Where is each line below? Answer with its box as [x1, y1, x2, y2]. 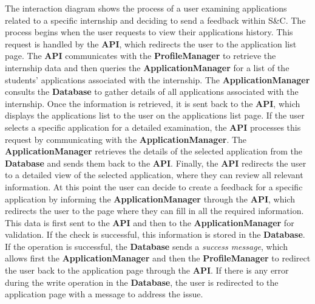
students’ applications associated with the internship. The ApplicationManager [5, 73, 310, 86]
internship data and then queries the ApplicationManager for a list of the [5, 61, 290, 74]
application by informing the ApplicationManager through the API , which [5, 192, 295, 205]
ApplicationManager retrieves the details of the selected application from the [5, 145, 303, 157]
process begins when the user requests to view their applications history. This [5, 26, 293, 38]
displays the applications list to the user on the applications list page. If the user [5, 109, 305, 122]
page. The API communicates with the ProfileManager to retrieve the [5, 49, 276, 62]
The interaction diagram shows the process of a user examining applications [5, 2, 287, 14]
